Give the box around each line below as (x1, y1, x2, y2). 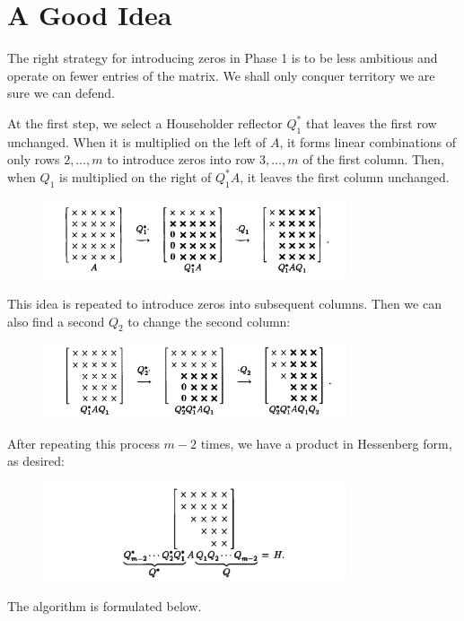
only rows (7, 150, 60, 169)
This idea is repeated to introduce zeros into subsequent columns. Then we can (7, 294, 442, 313)
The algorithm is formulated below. (7, 597, 202, 615)
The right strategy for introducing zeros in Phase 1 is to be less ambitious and (7, 48, 438, 67)
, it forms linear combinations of (279, 132, 457, 151)
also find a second (7, 311, 105, 330)
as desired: (7, 451, 65, 470)
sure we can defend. (7, 83, 115, 102)
